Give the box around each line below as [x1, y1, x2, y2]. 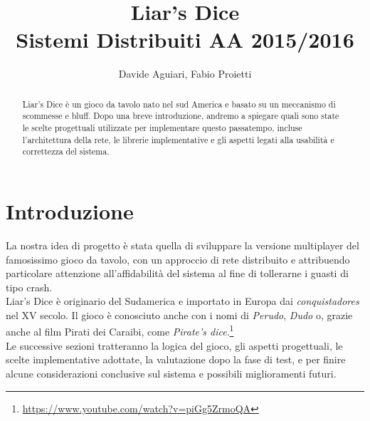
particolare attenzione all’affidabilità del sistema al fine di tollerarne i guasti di [6, 266, 349, 281]
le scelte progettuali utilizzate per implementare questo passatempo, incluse [22, 122, 302, 134]
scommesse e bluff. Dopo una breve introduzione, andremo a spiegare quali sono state [22, 110, 339, 122]
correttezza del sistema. [22, 145, 110, 157]
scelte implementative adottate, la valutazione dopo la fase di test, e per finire [6, 352, 346, 367]
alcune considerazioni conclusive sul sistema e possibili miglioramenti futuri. [6, 365, 337, 380]
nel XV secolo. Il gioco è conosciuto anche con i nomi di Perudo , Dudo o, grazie [6, 307, 353, 322]
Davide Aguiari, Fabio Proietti [118, 66, 252, 81]
